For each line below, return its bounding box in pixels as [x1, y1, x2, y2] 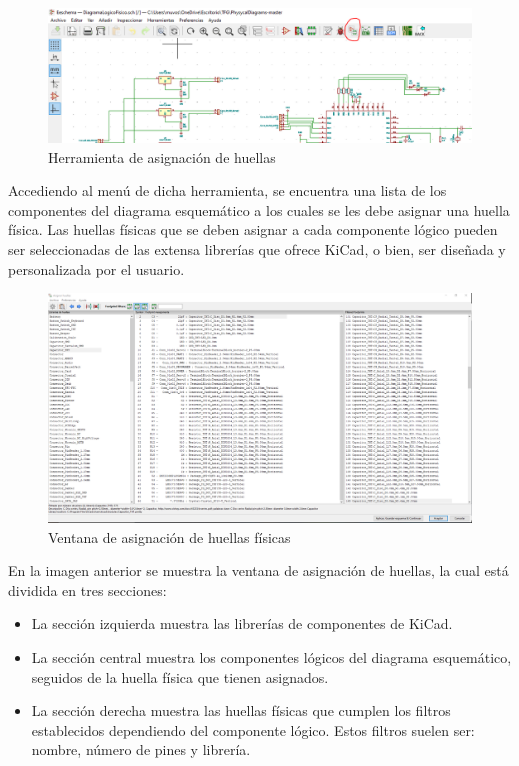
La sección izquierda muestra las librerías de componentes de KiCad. [31, 613, 453, 634]
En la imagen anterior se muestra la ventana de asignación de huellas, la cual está [8, 560, 509, 581]
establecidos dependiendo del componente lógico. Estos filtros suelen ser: [31, 719, 475, 740]
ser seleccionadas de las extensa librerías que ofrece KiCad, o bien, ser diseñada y [8, 238, 506, 259]
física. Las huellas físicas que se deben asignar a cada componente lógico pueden [8, 219, 498, 240]
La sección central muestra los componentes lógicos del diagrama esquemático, [31, 646, 512, 667]
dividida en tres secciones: [8, 579, 167, 600]
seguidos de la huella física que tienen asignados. [31, 666, 329, 687]
